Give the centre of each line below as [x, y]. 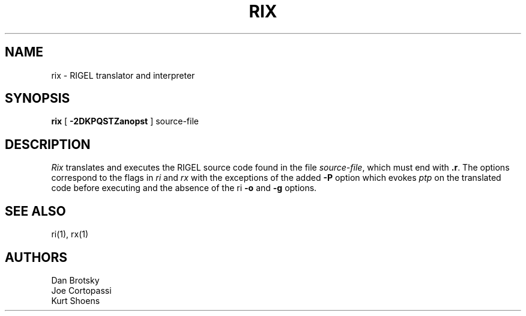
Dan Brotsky [75, 280]
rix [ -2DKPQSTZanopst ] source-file [125, 121]
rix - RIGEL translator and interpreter [123, 75]
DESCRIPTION [48, 144]
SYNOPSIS [38, 99]
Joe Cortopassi [81, 290]
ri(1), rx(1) [70, 234]
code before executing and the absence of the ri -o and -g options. [184, 188]
